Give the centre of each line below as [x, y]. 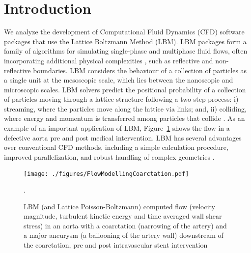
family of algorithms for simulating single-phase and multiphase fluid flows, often [126, 51]
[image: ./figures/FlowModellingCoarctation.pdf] [106, 174]
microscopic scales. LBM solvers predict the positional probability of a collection [125, 89]
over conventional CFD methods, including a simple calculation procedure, [116, 147]
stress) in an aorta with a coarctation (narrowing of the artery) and [125, 225]
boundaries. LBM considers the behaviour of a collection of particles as [140, 70]
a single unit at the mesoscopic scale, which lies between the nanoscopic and [119, 80]
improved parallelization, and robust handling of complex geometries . [109, 156]
